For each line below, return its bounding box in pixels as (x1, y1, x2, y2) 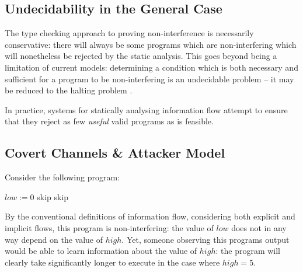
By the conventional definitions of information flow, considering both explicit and (5, 210, 295, 222)
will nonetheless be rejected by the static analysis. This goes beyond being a (5, 50, 277, 62)
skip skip (37, 190, 69, 203)
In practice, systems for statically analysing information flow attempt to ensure (5, 103, 288, 116)
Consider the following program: (5, 171, 120, 183)
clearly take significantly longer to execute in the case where (5, 256, 220, 268)
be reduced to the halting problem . (5, 84, 133, 96)
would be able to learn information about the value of (5, 245, 197, 257)
